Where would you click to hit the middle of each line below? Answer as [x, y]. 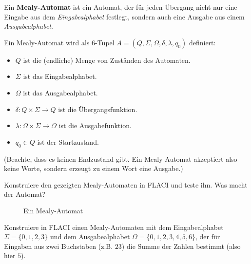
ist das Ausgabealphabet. [60, 92]
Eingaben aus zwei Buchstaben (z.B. [58, 246]
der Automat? [25, 194]
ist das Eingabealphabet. [60, 76]
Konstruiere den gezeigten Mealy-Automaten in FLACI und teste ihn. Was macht [126, 184]
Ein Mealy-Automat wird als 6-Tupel [59, 42]
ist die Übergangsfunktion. [98, 109]
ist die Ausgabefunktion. [95, 125]
